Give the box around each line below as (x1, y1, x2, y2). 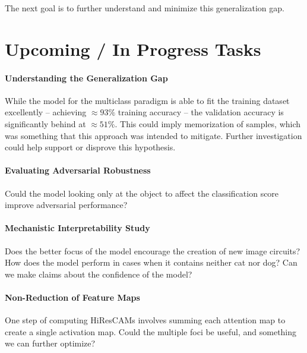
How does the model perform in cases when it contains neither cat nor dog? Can (5, 256, 297, 269)
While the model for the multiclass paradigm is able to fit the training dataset (5, 94, 290, 106)
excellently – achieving (5, 106, 87, 118)
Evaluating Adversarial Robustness (5, 164, 151, 176)
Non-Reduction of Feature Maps (5, 291, 140, 303)
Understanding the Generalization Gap (5, 71, 168, 84)
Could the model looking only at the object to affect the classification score (5, 187, 279, 199)
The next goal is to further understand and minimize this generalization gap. (5, 2, 284, 14)
